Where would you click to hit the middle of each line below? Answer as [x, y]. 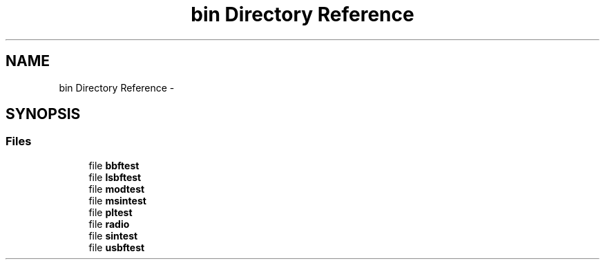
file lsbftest [115, 177]
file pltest [111, 212]
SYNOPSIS [43, 114]
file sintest [113, 235]
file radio [109, 224]
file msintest [117, 200]
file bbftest [114, 165]
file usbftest [117, 247]
